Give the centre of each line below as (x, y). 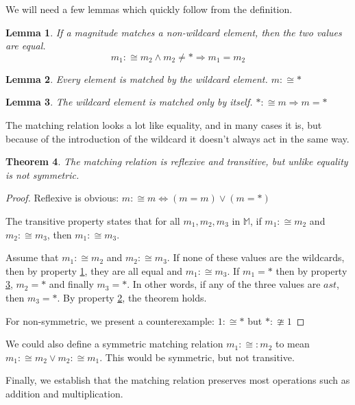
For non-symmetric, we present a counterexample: (110, 320)
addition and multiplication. (64, 393)
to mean (292, 344)
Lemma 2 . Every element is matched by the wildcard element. (137, 78)
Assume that (32, 257)
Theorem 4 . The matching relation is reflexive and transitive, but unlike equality (177, 161)
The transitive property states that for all (93, 220)
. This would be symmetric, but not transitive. (197, 357)
